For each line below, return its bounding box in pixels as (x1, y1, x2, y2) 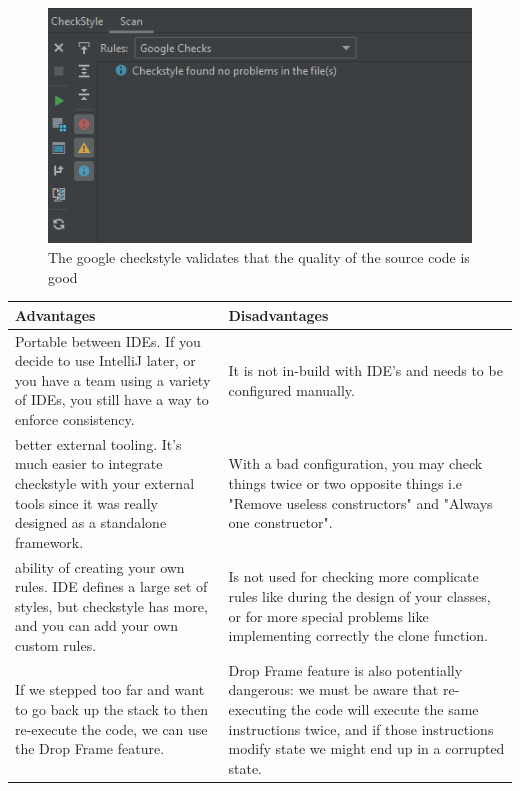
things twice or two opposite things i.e (228, 472, 463, 493)
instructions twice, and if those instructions (228, 718, 494, 739)
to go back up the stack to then (15, 699, 208, 720)
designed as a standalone (15, 512, 167, 533)
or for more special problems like (228, 605, 429, 626)
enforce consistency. (15, 408, 135, 429)
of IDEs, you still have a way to (15, 389, 209, 410)
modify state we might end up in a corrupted (228, 738, 505, 759)
